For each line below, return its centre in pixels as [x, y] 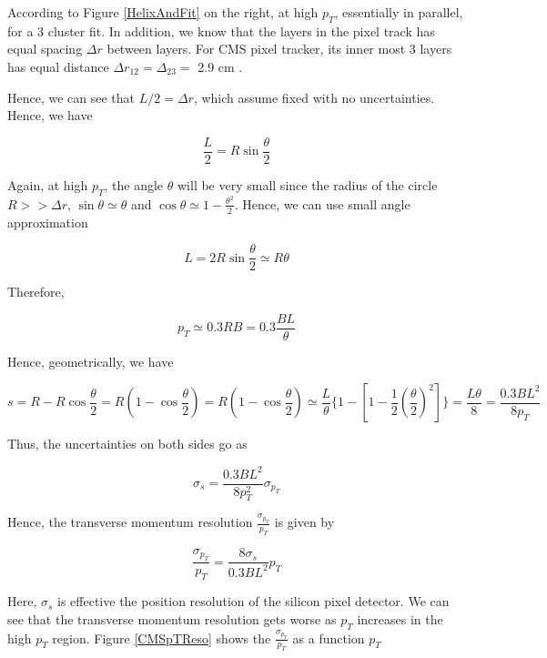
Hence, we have [50, 115]
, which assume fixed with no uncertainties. [314, 97]
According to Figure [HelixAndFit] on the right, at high [163, 12]
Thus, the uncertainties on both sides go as [127, 444]
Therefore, [36, 292]
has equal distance [58, 66]
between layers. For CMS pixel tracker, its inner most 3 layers [279, 49]
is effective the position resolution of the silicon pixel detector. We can [253, 601]
